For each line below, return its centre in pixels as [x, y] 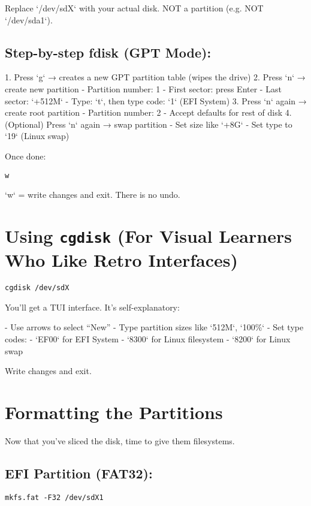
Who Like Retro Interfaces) [121, 260]
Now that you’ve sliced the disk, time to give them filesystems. [120, 440]
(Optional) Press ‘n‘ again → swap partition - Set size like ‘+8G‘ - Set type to [149, 124]
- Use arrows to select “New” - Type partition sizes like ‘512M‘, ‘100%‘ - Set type [154, 327]
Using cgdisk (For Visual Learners [148, 235]
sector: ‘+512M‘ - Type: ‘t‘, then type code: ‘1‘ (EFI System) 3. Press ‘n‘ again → [156, 100]
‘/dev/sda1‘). [29, 19]
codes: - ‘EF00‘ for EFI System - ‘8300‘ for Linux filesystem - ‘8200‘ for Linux [148, 339]
